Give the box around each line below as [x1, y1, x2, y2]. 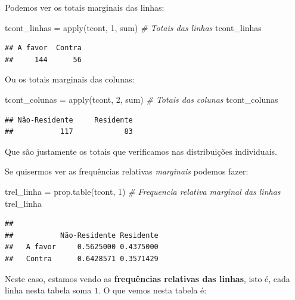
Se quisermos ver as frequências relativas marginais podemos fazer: [5, 165, 249, 177]
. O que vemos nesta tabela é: [98, 284, 207, 296]
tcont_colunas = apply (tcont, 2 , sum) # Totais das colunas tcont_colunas [5, 93, 278, 105]
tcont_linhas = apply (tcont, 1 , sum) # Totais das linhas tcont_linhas [5, 21, 262, 33]
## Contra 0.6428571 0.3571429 [5, 254, 159, 263]
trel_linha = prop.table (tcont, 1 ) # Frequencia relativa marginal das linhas [5, 185, 281, 197]
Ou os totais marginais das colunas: [5, 73, 135, 85]
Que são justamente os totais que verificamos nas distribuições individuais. [5, 145, 277, 157]
